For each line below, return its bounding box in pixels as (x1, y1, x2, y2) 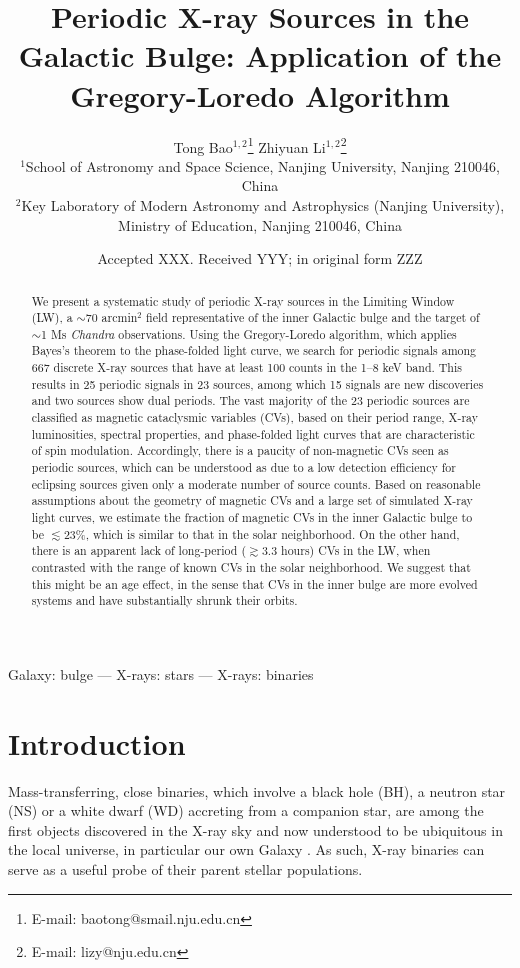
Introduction (8, 722, 186, 763)
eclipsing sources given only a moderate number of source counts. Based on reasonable (31, 475, 481, 492)
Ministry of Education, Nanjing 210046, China (118, 214, 402, 235)
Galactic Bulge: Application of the (18, 35, 502, 76)
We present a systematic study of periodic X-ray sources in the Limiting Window (31, 292, 455, 309)
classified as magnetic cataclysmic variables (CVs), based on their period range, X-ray (31, 409, 478, 426)
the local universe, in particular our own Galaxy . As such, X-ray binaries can (8, 839, 485, 860)
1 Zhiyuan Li (247, 133, 326, 157)
